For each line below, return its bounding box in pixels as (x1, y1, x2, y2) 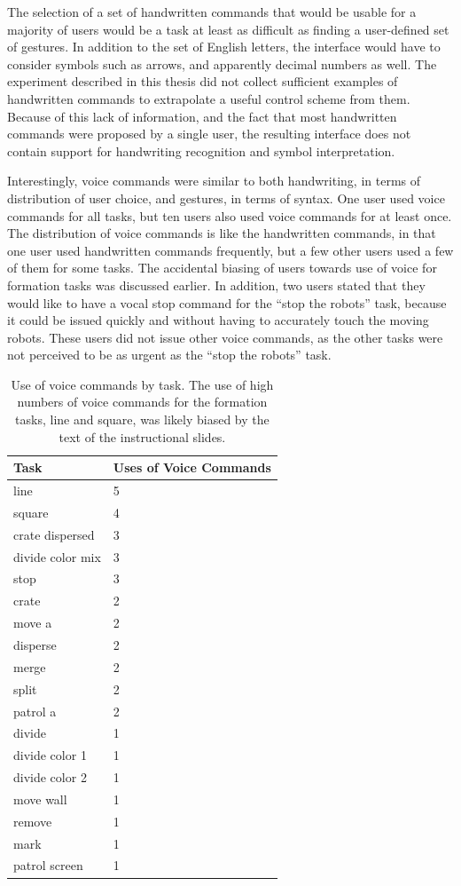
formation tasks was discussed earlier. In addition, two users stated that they (7, 275, 426, 294)
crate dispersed (13, 525, 95, 543)
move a (13, 613, 52, 632)
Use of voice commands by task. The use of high (11, 375, 274, 393)
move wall (13, 789, 67, 808)
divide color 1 (13, 746, 87, 764)
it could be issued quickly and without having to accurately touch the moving (7, 311, 429, 329)
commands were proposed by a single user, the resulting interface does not (7, 124, 411, 143)
